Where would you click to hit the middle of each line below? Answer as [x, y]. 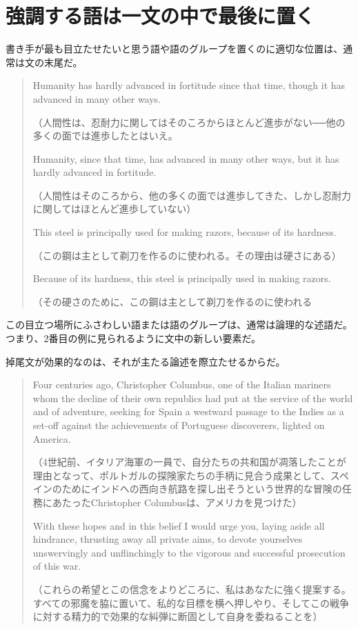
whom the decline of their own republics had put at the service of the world [193, 398]
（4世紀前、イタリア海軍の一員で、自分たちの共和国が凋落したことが [189, 462]
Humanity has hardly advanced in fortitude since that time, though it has [189, 85]
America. [52, 438]
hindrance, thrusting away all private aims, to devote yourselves [168, 539]
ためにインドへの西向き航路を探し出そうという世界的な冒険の [202, 489]
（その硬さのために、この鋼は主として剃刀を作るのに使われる [172, 301]
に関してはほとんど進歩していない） [115, 209]
